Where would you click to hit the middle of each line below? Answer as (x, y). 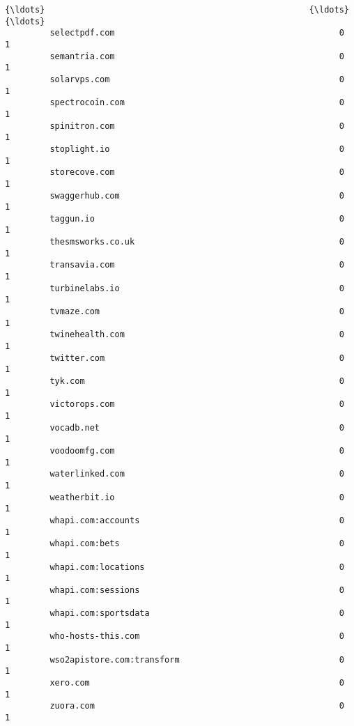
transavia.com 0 (197, 265)
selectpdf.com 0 (197, 33)
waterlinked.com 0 (197, 474)
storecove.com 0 (197, 172)
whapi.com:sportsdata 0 (197, 613)
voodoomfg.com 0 (197, 450)
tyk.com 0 (197, 381)
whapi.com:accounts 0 (197, 520)
